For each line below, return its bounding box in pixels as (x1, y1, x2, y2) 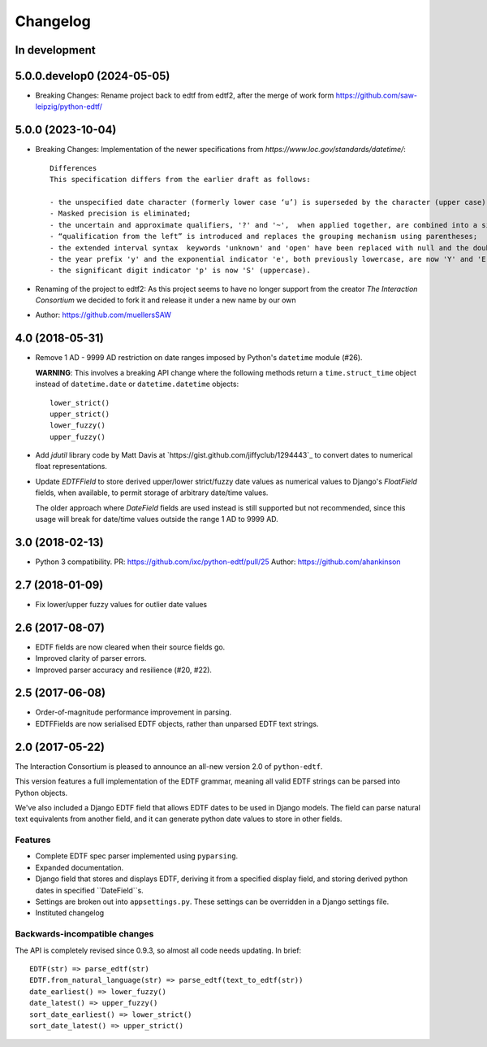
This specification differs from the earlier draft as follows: (50, 175, 312, 185)
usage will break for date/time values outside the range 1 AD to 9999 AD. (35, 515, 279, 524)
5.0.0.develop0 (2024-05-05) (15, 69, 170, 83)
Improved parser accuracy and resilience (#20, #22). (35, 665, 213, 675)
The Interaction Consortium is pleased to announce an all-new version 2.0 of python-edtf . (15, 761, 323, 771)
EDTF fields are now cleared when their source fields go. (35, 642, 226, 652)
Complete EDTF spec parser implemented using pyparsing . (35, 851, 239, 861)
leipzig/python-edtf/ (35, 102, 103, 111)
